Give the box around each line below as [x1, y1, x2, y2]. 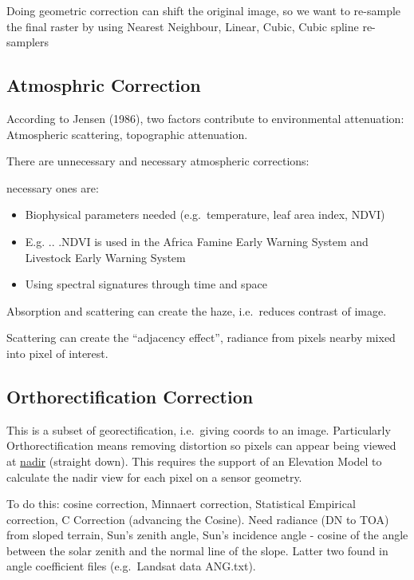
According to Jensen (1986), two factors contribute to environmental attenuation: [6, 109, 404, 126]
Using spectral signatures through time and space [25, 276, 267, 292]
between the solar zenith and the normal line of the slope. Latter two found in [6, 542, 388, 558]
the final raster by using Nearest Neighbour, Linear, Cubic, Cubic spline [6, 18, 359, 34]
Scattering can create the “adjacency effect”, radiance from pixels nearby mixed [6, 329, 396, 346]
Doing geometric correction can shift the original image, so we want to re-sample [6, 2, 401, 18]
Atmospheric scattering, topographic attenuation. [6, 125, 248, 142]
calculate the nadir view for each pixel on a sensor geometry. [6, 468, 302, 485]
